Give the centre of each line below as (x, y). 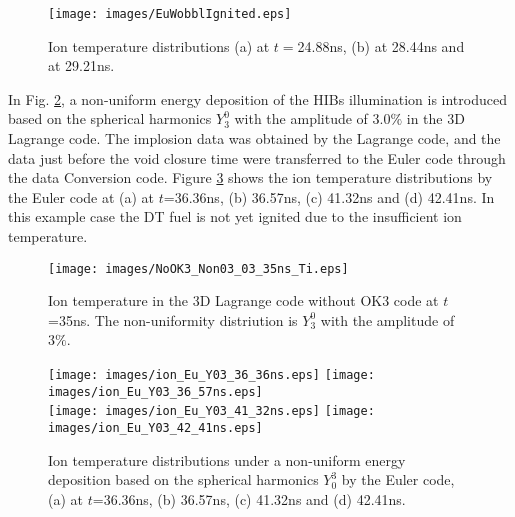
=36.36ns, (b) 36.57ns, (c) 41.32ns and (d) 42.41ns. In (329, 196)
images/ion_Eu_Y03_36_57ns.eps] (155, 391)
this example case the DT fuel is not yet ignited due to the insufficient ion (235, 216)
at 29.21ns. (81, 65)
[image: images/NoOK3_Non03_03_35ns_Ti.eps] (198, 268)
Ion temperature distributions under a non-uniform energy (227, 459)
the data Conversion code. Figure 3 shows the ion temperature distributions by (250, 177)
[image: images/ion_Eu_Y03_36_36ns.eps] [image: (211, 375)
